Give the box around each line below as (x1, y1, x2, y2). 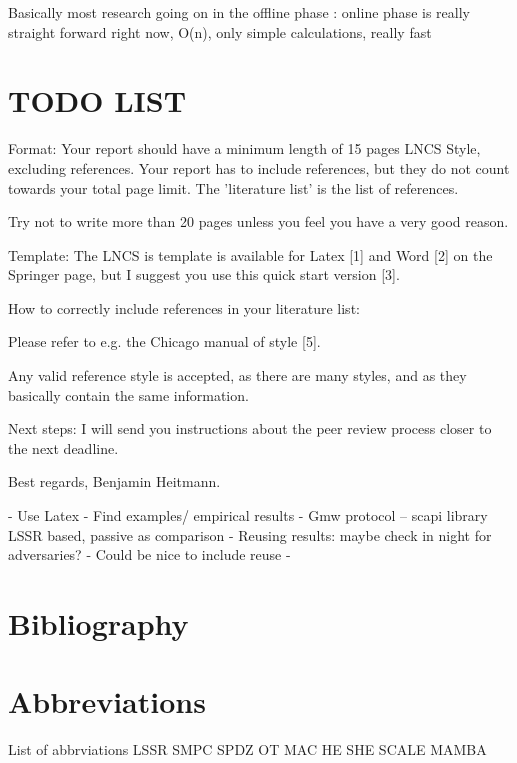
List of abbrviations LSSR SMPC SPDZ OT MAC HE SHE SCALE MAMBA (8, 739, 487, 760)
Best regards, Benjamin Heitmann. (8, 471, 221, 492)
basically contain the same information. (8, 384, 249, 405)
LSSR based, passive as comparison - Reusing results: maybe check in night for (8, 524, 492, 545)
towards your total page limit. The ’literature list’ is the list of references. (8, 177, 459, 198)
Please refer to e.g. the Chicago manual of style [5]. (8, 331, 321, 352)
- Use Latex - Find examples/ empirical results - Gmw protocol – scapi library (8, 505, 488, 526)
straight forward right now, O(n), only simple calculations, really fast (8, 21, 432, 42)
